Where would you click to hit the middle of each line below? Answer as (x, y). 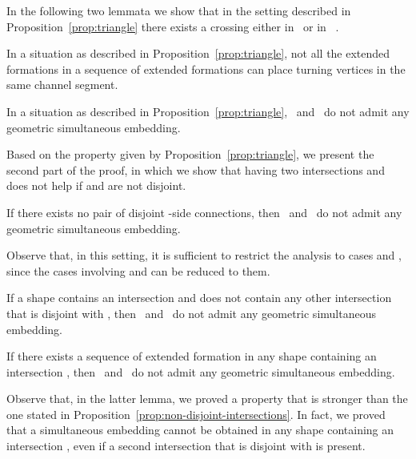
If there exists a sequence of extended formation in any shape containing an (192, 356)
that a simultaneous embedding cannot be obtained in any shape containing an (200, 430)
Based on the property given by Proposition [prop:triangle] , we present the (190, 154)
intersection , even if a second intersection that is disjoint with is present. (186, 446)
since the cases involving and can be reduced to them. (138, 270)
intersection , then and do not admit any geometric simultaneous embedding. (201, 371)
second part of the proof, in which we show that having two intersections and (196, 169)
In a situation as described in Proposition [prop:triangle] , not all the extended (198, 53)
